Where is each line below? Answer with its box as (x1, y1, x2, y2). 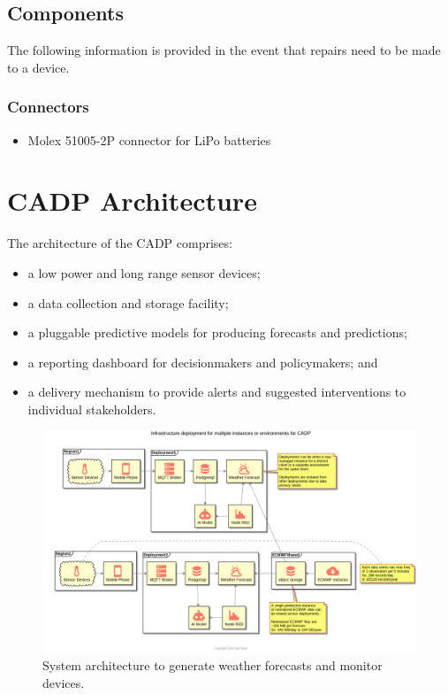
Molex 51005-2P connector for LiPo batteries (27, 130, 271, 149)
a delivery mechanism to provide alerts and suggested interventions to (27, 382, 406, 401)
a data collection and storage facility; (27, 293, 229, 312)
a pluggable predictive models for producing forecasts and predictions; (27, 323, 407, 342)
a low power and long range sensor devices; (27, 263, 261, 282)
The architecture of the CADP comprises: (7, 234, 232, 252)
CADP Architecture (7, 182, 257, 219)
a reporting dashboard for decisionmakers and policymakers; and (27, 352, 378, 371)
